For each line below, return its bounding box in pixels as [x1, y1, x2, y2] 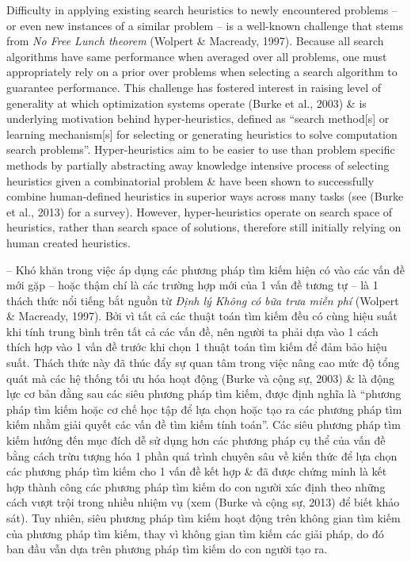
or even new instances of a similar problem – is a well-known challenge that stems [6, 17, 404, 33]
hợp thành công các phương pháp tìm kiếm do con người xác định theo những [6, 478, 386, 495]
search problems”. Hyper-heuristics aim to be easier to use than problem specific [6, 141, 395, 158]
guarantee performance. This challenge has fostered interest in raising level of [6, 78, 382, 95]
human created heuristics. [6, 234, 131, 250]
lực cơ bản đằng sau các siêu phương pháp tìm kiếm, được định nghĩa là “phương [6, 385, 401, 402]
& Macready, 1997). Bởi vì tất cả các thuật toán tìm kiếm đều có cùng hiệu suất [6, 308, 398, 324]
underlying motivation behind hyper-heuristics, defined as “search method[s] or [6, 110, 390, 127]
